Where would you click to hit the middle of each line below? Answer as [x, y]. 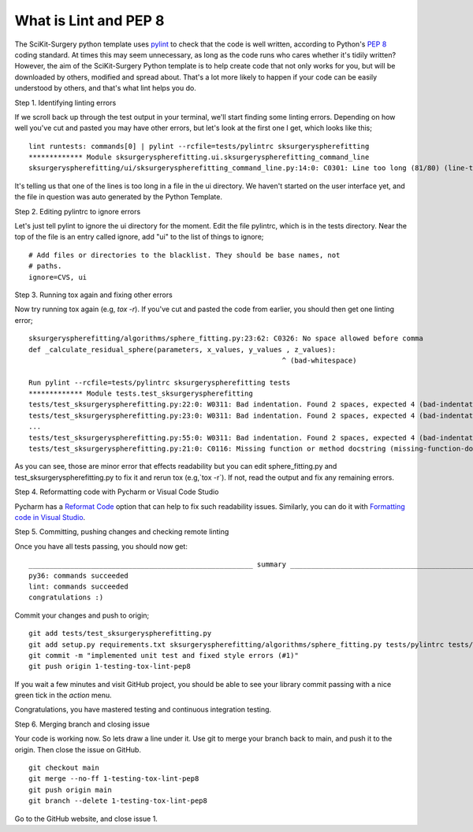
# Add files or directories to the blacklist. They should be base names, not [184, 255]
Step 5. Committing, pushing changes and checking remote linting [122, 532]
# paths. [45, 266]
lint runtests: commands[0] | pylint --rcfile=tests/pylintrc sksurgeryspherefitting [199, 146]
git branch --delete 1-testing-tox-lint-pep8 [118, 801]
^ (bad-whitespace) [319, 360]
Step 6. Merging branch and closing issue [82, 724]
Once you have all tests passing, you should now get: [101, 546]
